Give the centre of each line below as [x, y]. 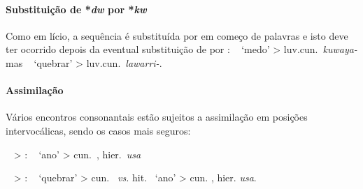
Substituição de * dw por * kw [76, 9]
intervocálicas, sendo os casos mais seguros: [98, 130]
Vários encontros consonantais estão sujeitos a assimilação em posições [157, 117]
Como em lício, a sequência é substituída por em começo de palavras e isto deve [177, 35]
